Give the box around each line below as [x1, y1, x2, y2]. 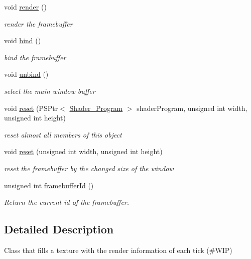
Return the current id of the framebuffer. [4, 197, 130, 207]
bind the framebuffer [4, 52, 66, 62]
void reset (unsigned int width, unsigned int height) [4, 146, 163, 157]
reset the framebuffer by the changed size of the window [4, 163, 174, 173]
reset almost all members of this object [4, 129, 122, 140]
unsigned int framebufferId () [4, 180, 94, 190]
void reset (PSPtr [4, 102, 58, 113]
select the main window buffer [4, 85, 95, 96]
